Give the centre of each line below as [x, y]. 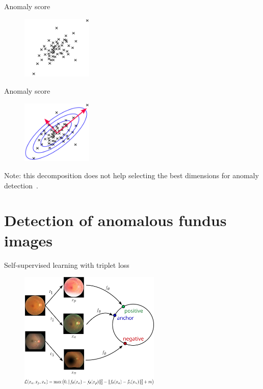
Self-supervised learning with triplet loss [67, 265]
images [28, 240]
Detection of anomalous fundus [115, 220]
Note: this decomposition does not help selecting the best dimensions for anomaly [131, 175]
